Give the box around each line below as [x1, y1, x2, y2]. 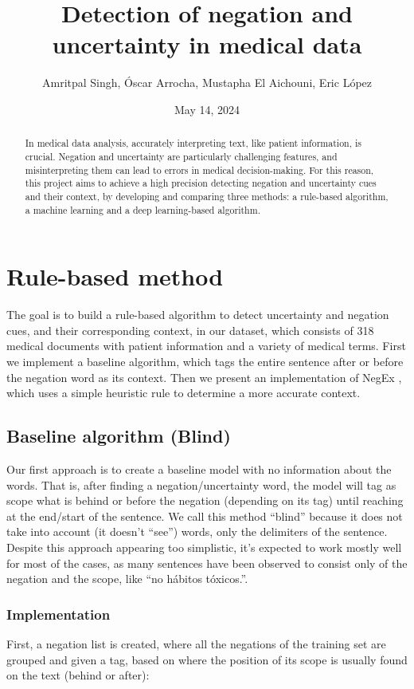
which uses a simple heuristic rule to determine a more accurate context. [6, 384, 361, 401]
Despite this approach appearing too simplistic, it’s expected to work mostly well [6, 538, 402, 555]
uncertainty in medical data [52, 28, 362, 61]
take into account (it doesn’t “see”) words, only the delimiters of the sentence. [6, 523, 388, 540]
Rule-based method [6, 260, 224, 293]
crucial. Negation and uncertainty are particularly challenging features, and [25, 149, 338, 163]
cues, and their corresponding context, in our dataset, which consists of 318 [6, 321, 374, 338]
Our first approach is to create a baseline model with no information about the [6, 460, 392, 477]
